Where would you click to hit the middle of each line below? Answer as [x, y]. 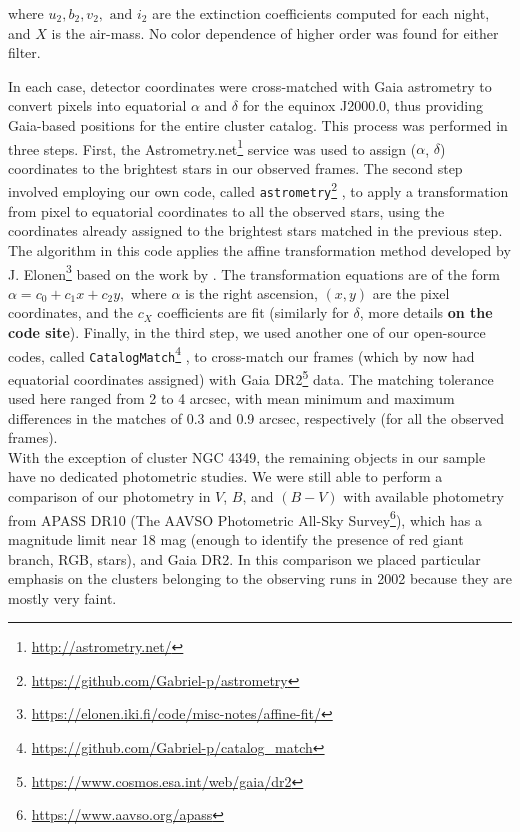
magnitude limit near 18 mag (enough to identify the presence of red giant [236, 538]
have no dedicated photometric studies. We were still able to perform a [225, 476]
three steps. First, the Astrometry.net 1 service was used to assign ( [212, 147]
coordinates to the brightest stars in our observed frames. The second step [235, 167]
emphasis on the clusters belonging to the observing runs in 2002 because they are [260, 578]
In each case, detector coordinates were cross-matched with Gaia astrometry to [250, 85]
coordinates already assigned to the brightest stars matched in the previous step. [255, 230]
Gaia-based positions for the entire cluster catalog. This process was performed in [258, 124]
